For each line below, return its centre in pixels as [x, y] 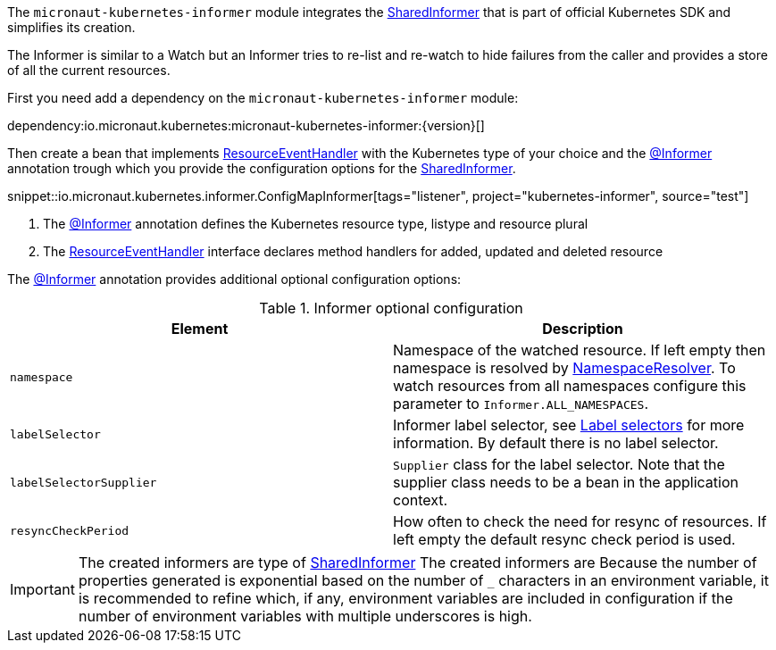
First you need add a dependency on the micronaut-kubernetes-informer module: [263, 98]
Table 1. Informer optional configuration [391, 308]
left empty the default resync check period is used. [564, 539]
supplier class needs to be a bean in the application [566, 482]
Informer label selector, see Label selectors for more [569, 425]
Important [42, 589]
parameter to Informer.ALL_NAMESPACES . [521, 404]
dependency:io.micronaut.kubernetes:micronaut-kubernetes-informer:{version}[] [246, 125]
